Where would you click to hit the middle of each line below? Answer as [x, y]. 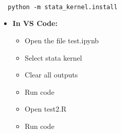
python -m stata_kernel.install [63, 7]
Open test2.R [46, 109]
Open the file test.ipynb [62, 40]
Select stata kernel [53, 57]
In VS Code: [35, 23]
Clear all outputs [51, 75]
